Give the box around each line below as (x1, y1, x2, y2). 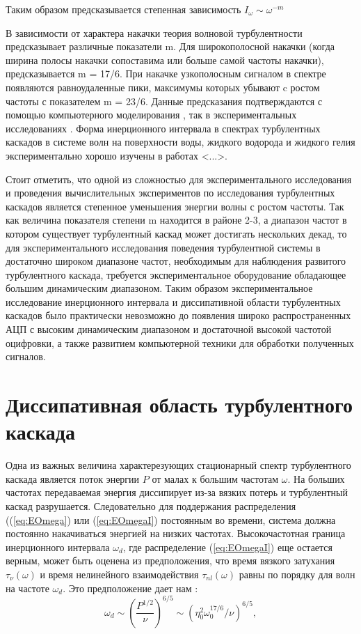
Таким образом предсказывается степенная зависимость (6, 2, 241, 16)
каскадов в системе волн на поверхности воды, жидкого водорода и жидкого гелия (6, 134, 355, 149)
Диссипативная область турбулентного (6, 390, 353, 419)
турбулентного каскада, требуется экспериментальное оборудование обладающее (6, 267, 346, 281)
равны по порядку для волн (239, 566, 355, 581)
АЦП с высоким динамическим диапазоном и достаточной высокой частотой (6, 322, 332, 337)
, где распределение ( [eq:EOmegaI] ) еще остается (122, 539, 333, 554)
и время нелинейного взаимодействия (40, 566, 199, 581)
